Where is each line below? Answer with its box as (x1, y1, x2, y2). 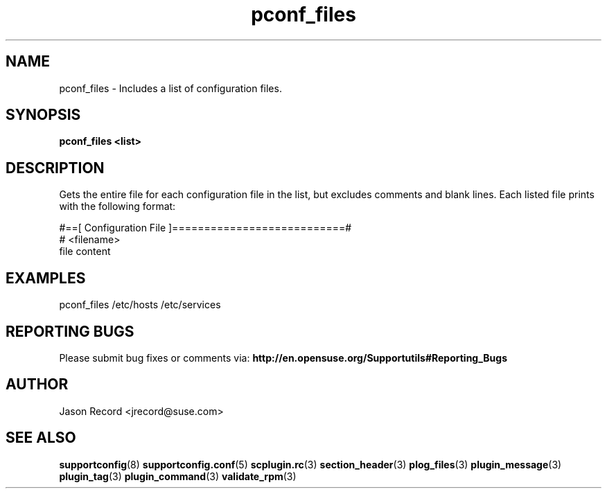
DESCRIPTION (6, 159, 105, 177)
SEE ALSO (6, 429, 76, 447)
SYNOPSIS (6, 106, 81, 124)
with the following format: (59, 200, 176, 213)
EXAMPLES (6, 269, 86, 287)
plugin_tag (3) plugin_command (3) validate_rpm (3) (59, 470, 297, 482)
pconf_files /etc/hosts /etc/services (59, 299, 221, 311)
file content (59, 245, 111, 258)
